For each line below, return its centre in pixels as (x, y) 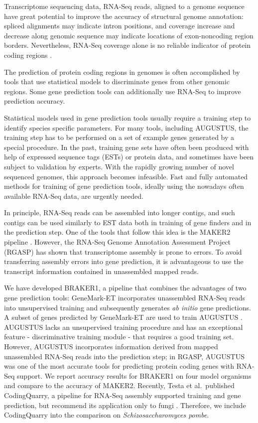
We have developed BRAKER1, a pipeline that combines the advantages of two (125, 288)
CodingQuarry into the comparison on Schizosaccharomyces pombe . (107, 415)
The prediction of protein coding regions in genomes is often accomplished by (122, 71)
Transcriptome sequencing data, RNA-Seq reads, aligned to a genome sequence (124, 6)
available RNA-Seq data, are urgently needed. (74, 196)
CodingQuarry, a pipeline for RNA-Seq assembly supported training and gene (123, 395)
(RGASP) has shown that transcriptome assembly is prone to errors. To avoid (123, 251)
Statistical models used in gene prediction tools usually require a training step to (128, 117)
